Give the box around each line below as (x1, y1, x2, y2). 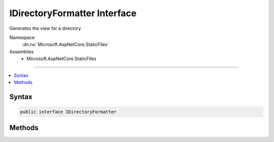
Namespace (9, 34, 35, 40)
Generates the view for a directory (9, 25, 81, 31)
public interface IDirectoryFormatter (20, 109, 117, 115)
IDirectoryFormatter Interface (9, 8, 137, 19)
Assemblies (9, 49, 34, 55)
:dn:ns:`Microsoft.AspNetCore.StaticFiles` (22, 41, 109, 48)
